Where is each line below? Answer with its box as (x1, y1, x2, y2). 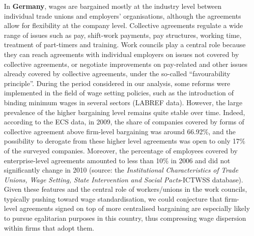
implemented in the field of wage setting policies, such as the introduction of (4, 88, 234, 98)
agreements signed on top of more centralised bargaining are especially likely (19, 203, 250, 213)
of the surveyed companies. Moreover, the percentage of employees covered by (4, 145, 238, 155)
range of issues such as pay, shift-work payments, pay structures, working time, (4, 29, 242, 40)
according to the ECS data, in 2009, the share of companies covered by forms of (4, 117, 245, 127)
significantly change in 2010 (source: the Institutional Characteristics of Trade (4, 165, 238, 175)
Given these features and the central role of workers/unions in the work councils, (4, 184, 247, 194)
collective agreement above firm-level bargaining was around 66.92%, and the (4, 126, 236, 136)
